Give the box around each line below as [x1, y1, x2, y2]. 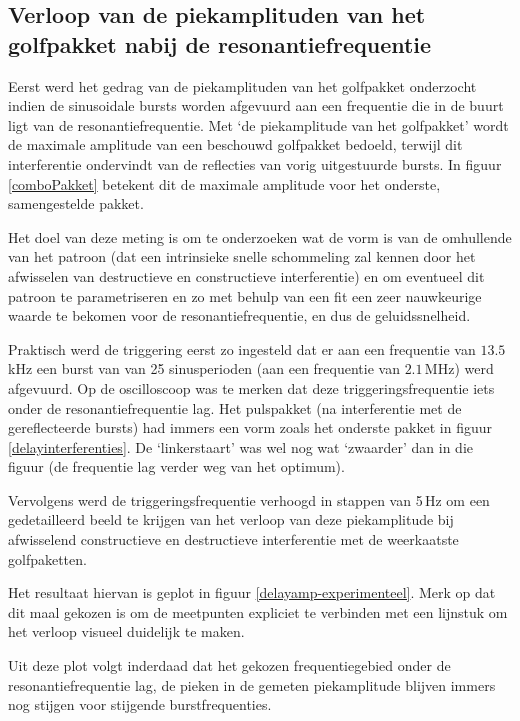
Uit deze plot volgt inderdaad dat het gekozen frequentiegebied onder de [8, 655, 451, 676]
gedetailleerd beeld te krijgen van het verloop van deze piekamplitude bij [8, 509, 454, 530]
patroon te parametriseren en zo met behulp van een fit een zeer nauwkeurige [8, 285, 482, 306]
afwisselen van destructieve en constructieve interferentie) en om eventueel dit [8, 265, 485, 286]
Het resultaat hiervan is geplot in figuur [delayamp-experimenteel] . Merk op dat [8, 582, 496, 603]
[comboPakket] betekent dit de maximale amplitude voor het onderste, [8, 173, 441, 194]
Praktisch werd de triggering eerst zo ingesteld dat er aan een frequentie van [8, 338, 476, 359]
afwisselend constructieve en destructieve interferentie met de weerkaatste [8, 529, 459, 550]
